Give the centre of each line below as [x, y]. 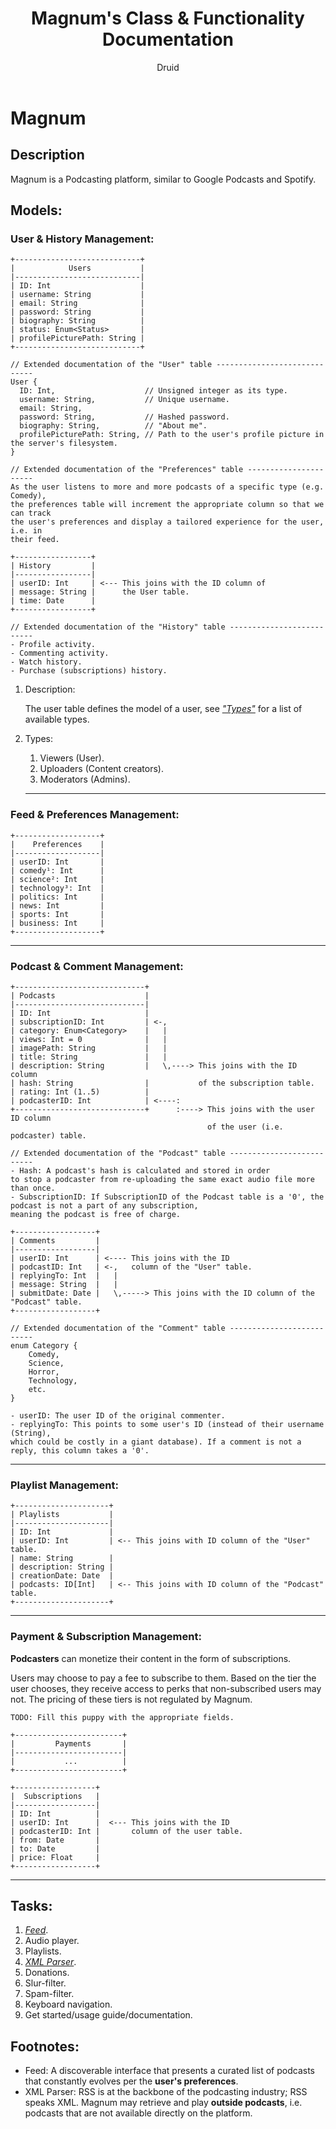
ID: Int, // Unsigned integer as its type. [153, 391]
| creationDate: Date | [62, 1576]
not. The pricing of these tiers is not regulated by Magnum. [131, 1699]
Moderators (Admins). [85, 779]
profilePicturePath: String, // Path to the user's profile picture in [172, 435]
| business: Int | [57, 923]
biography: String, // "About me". [113, 426]
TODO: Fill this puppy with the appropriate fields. [122, 1717]
